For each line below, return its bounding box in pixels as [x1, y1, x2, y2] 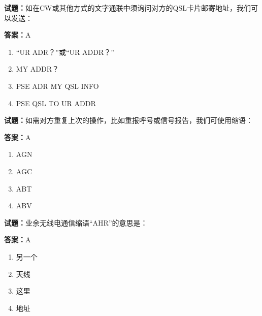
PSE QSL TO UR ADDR [16, 98, 96, 108]
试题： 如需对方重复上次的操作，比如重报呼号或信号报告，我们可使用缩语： [4, 115, 253, 125]
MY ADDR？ [16, 64, 59, 74]
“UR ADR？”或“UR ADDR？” [16, 46, 114, 57]
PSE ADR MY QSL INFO [16, 80, 99, 91]
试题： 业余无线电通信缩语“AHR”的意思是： [4, 217, 148, 228]
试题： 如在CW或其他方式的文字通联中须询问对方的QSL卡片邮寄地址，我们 [4, 3, 251, 13]
